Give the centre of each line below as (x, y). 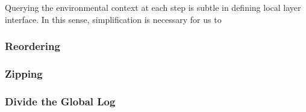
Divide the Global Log (60, 101)
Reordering (33, 46)
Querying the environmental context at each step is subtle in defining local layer (153, 7)
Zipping (24, 73)
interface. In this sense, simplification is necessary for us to (113, 19)
